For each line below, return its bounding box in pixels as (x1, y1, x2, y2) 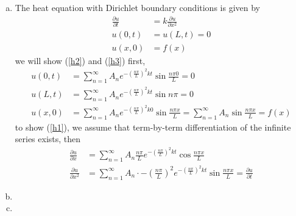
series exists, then (15, 132, 81, 145)
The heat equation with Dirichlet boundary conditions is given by (15, 1, 260, 13)
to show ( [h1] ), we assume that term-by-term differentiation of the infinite (15, 120, 291, 133)
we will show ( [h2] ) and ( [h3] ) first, (15, 54, 146, 67)
